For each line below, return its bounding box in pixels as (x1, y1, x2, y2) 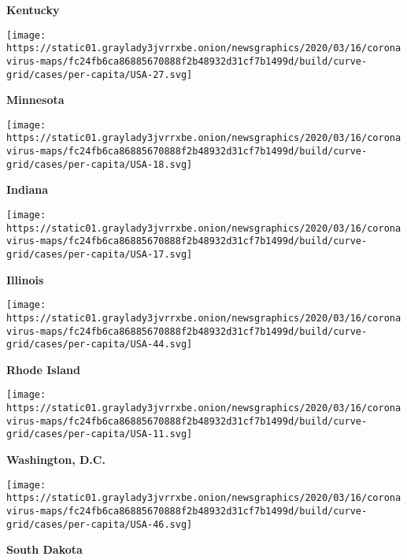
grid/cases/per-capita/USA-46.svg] (6, 518, 193, 530)
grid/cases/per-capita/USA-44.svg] (6, 339, 193, 350)
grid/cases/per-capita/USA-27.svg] (6, 69, 193, 80)
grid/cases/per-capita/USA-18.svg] (6, 158, 193, 170)
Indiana (6, 181, 49, 198)
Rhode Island (6, 361, 80, 377)
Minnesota (6, 91, 65, 108)
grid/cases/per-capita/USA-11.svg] (6, 428, 193, 440)
